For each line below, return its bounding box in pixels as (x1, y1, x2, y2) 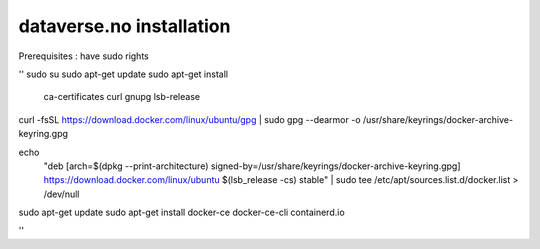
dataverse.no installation (18, 15, 231, 37)
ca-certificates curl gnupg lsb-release (43, 91, 200, 103)
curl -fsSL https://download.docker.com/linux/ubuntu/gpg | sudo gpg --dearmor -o (18, 113, 361, 125)
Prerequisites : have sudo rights (18, 50, 149, 62)
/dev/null (43, 188, 80, 200)
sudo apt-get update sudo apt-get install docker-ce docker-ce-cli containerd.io (18, 206, 345, 219)
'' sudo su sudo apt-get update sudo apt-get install (18, 68, 229, 80)
